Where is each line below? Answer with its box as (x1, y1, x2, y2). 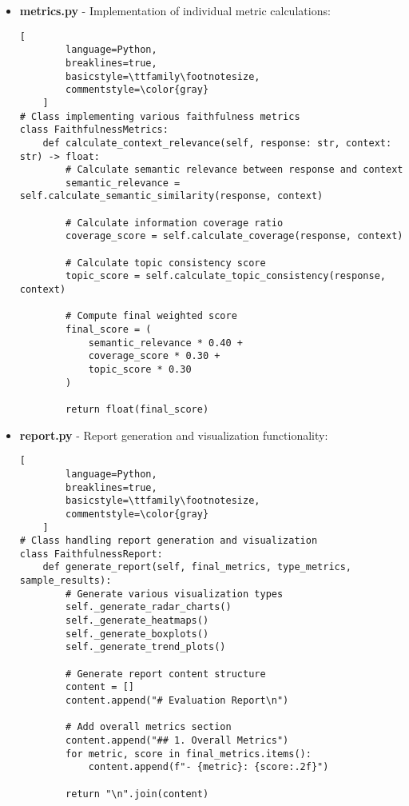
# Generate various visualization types (66, 588, 284, 600)
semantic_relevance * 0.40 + (88, 337, 243, 349)
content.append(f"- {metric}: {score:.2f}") (88, 761, 329, 773)
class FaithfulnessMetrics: (19, 124, 169, 136)
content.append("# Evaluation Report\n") (66, 695, 289, 707)
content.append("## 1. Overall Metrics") (66, 735, 289, 746)
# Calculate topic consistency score (66, 257, 266, 269)
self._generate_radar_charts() (66, 601, 232, 613)
